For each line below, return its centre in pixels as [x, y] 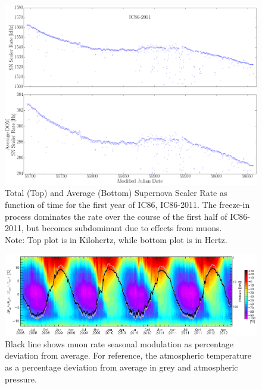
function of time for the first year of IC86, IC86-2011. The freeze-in [127, 205]
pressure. [21, 379]
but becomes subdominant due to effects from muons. [124, 228]
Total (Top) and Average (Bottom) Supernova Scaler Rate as [116, 193]
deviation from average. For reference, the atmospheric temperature [128, 355]
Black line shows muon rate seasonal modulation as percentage [119, 343]
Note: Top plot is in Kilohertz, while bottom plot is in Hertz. [116, 239]
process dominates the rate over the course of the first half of [116, 216]
